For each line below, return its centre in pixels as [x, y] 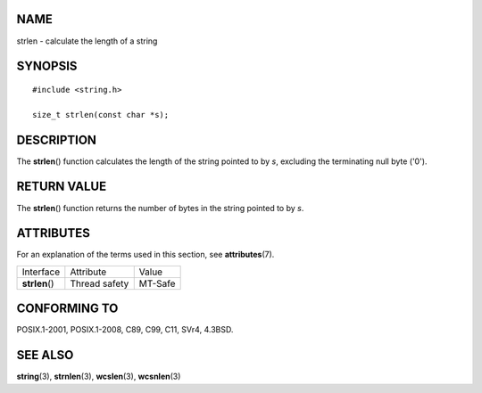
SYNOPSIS [47, 66]
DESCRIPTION [57, 139]
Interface [41, 272]
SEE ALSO [45, 355]
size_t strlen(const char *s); [101, 115]
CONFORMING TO [67, 309]
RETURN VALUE [62, 187]
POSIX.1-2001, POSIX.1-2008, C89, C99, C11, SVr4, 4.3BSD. [125, 330]
